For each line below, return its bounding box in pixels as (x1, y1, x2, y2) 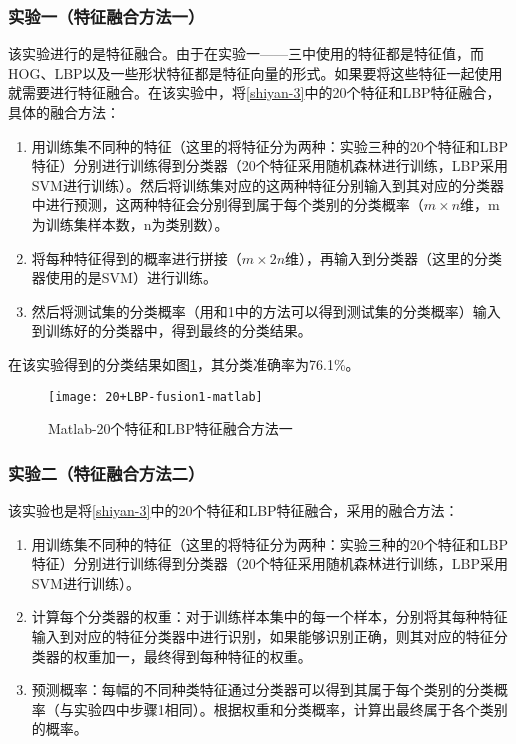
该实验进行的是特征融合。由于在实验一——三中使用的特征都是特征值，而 (8, 43, 484, 64)
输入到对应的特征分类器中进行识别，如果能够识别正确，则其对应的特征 (31, 625, 494, 646)
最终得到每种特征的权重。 (143, 645, 312, 666)
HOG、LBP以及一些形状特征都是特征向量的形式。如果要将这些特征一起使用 (8, 62, 503, 83)
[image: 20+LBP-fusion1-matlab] (48, 389, 263, 404)
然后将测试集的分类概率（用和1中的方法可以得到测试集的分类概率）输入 (31, 300, 501, 321)
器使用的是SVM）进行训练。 (31, 267, 217, 288)
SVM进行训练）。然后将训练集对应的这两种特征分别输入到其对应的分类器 (31, 174, 504, 195)
